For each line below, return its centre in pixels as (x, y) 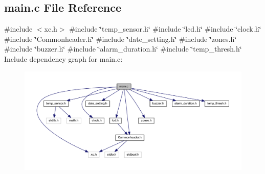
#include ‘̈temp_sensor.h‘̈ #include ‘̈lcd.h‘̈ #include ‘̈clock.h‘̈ (165, 29)
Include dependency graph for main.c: (63, 58)
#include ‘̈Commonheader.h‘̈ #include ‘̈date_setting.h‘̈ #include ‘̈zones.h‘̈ (120, 39)
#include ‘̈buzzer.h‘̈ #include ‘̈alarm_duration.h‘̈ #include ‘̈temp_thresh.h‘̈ (123, 49)
